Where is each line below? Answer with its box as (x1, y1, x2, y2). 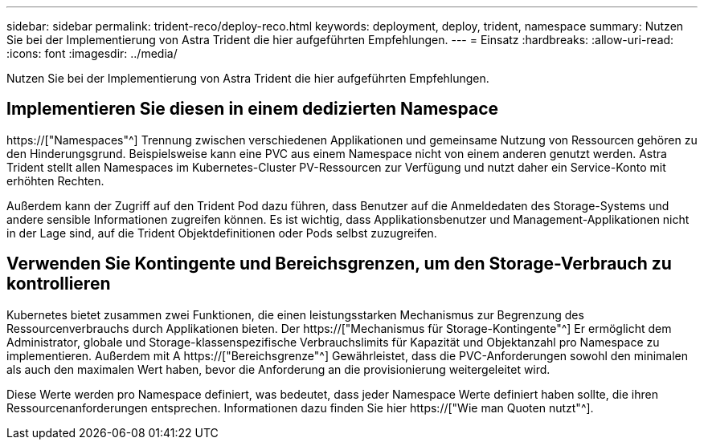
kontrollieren (6, 274, 111, 294)
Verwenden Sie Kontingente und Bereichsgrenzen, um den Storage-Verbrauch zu (6, 253, 672, 274)
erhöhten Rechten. (6, 173, 104, 188)
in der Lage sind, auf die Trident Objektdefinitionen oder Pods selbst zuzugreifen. (6, 225, 437, 240)
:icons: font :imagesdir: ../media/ (6, 47, 178, 60)
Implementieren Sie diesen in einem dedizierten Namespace (6, 99, 499, 120)
